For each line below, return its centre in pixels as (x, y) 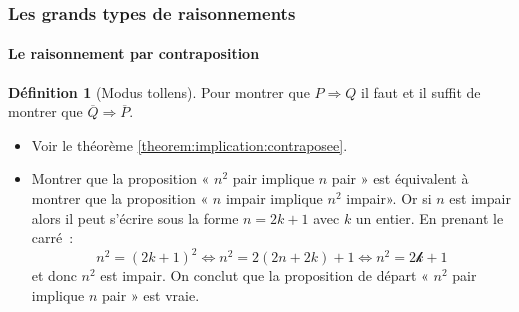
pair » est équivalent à (400, 178)
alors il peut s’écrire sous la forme (135, 217)
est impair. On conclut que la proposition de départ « (264, 275)
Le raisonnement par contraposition (134, 53)
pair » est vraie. (151, 294)
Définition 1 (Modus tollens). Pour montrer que (159, 91)
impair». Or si (389, 198)
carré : (52, 237)
